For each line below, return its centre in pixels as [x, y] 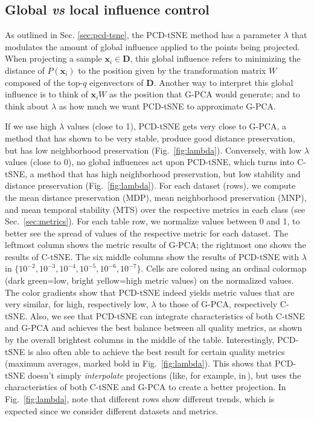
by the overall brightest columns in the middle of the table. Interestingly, [140, 340]
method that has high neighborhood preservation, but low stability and [169, 173]
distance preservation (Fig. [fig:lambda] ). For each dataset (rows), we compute [150, 185]
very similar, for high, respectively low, [77, 304]
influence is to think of [46, 94]
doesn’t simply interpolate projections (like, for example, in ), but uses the [164, 375]
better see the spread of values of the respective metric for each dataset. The [147, 233]
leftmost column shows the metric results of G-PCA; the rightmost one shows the [155, 245]
